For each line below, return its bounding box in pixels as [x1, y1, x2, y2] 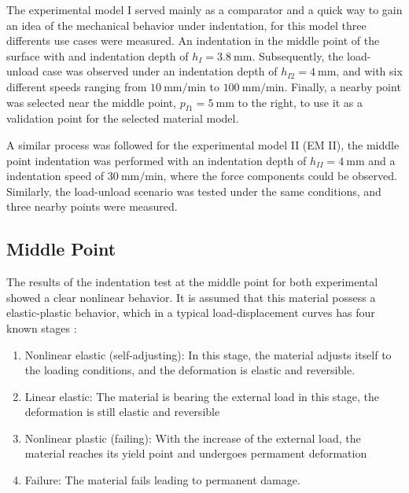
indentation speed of [6, 167, 105, 184]
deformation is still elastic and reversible [24, 403, 220, 420]
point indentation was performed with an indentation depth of [6, 152, 307, 168]
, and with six [336, 63, 403, 79]
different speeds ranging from [6, 78, 147, 94]
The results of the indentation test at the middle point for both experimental [6, 274, 378, 290]
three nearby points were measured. [6, 198, 178, 215]
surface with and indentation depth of [6, 47, 189, 64]
